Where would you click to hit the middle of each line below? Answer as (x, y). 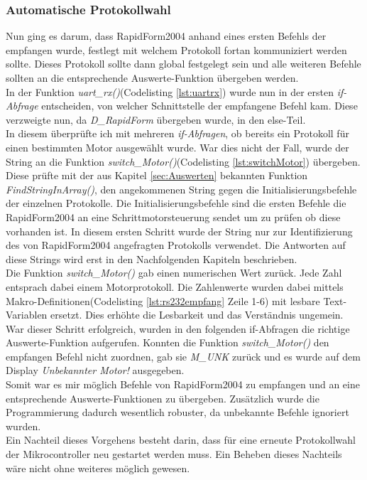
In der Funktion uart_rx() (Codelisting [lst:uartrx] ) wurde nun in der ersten (170, 91)
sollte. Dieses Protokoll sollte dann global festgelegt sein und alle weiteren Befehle (183, 64)
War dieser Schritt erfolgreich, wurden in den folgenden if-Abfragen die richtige (178, 328)
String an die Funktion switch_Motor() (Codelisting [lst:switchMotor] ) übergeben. (183, 161)
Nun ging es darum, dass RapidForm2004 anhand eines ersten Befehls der (166, 36)
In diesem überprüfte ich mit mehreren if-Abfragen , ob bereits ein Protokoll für (177, 133)
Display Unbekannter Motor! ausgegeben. (95, 370)
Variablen (27, 315)
